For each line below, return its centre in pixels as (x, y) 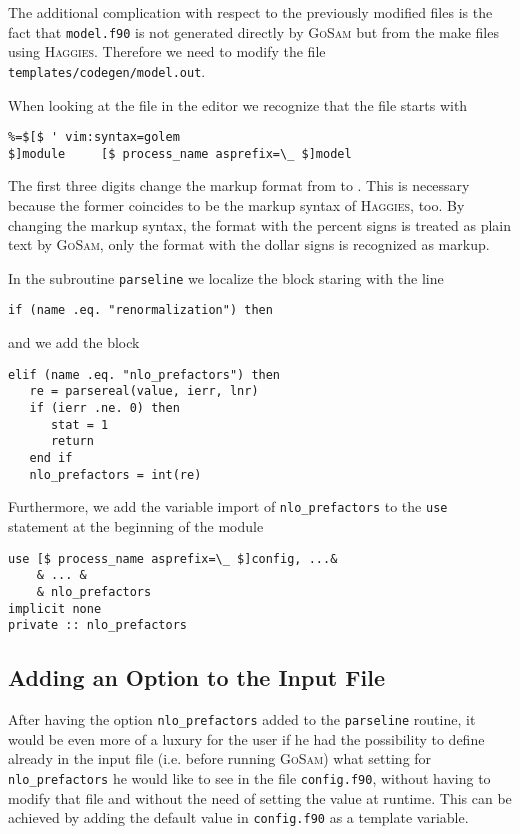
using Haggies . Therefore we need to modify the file (167, 51)
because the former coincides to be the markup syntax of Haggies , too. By (236, 205)
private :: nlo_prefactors (97, 625)
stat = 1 (79, 424)
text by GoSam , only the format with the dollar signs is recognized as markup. (249, 244)
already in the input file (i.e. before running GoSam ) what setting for (220, 758)
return (72, 441)
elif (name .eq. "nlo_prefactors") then (144, 374)
